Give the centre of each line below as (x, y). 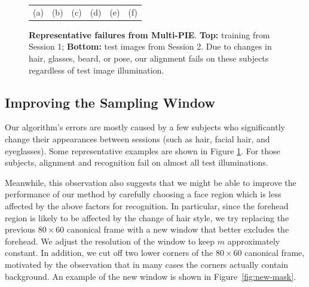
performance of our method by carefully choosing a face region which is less (143, 194)
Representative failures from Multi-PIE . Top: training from (149, 34)
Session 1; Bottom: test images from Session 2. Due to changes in (150, 46)
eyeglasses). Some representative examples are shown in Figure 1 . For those (143, 150)
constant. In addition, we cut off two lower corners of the (109, 253)
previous (20, 229)
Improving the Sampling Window (110, 102)
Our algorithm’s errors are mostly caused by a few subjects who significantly (145, 127)
